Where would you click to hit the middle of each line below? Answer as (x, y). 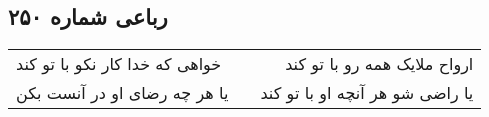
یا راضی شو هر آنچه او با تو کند (367, 93)
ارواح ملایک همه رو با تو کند (379, 64)
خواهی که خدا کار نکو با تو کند (119, 64)
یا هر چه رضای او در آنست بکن (122, 93)
